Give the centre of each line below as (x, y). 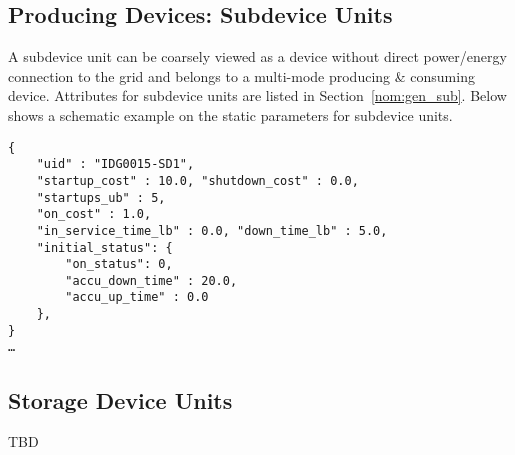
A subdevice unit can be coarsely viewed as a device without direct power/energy (257, 56)
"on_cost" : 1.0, (94, 214)
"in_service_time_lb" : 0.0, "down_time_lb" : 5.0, (212, 230)
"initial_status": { (104, 247)
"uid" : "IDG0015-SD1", (115, 164)
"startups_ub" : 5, (101, 197)
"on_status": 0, (119, 264)
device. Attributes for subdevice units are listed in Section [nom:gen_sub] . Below (257, 95)
